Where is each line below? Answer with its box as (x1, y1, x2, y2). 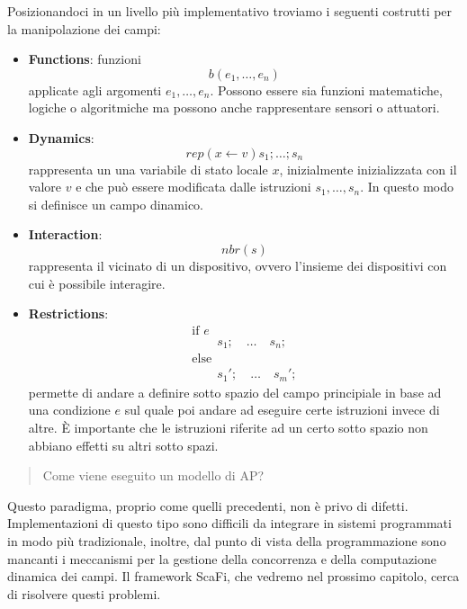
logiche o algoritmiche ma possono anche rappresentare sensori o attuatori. (28, 98, 440, 117)
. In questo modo (360, 177, 454, 196)
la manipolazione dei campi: (7, 19, 161, 38)
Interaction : (28, 225, 103, 244)
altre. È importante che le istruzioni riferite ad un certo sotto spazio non (28, 417, 428, 436)
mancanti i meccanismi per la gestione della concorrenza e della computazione (7, 549, 436, 568)
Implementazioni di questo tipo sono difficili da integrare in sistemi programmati (7, 514, 452, 533)
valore (28, 177, 62, 196)
